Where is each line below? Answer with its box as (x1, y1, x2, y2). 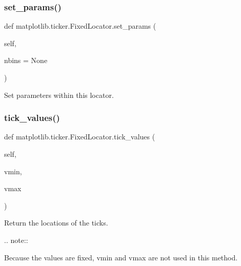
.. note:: (4, 234, 28, 245)
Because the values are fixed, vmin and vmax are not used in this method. (4, 252, 238, 262)
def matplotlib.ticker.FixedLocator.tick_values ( (4, 131, 155, 142)
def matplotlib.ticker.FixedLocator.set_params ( (4, 21, 156, 31)
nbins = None (4, 55, 48, 66)
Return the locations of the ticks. (4, 217, 108, 228)
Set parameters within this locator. (4, 89, 114, 100)
